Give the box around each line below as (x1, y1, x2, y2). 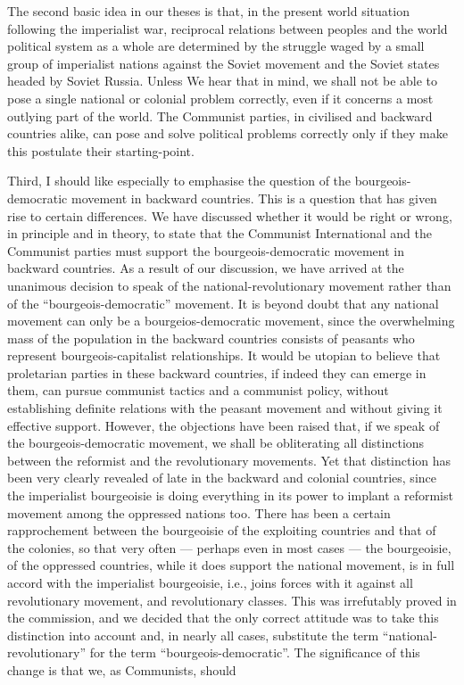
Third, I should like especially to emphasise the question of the (7, 171, 352, 190)
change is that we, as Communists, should (7, 660, 236, 679)
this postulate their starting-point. (7, 141, 195, 160)
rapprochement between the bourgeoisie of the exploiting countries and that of (7, 521, 436, 540)
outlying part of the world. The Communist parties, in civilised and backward (7, 106, 433, 125)
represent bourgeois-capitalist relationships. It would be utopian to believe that (7, 346, 441, 365)
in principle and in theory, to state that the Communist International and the (7, 224, 432, 243)
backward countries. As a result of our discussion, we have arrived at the (7, 259, 404, 277)
